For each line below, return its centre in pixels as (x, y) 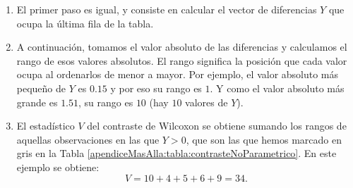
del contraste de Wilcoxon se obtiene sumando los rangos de (217, 126)
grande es (37, 102)
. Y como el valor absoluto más (277, 88)
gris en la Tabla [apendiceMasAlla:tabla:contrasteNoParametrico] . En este (176, 153)
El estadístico (46, 126)
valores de (207, 102)
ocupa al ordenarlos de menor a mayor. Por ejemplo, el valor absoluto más (178, 74)
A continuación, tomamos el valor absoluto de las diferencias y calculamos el (182, 47)
